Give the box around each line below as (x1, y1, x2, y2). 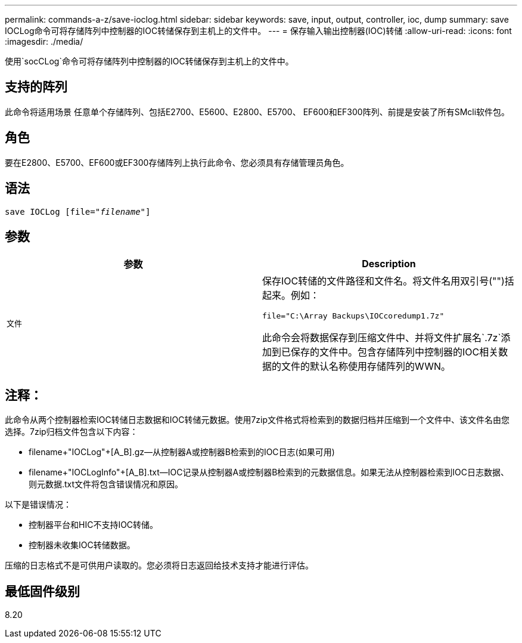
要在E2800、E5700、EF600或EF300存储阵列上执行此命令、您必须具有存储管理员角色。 (5, 157, 349, 168)
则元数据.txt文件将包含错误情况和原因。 (29, 479, 184, 490)
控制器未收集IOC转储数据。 (29, 540, 135, 551)
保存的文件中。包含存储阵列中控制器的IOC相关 (291, 346, 499, 358)
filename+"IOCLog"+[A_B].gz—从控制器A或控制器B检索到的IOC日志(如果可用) (29, 447, 335, 457)
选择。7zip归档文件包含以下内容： (5, 426, 138, 437)
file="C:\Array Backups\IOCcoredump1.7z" (262, 311, 445, 321)
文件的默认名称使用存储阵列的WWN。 (281, 360, 450, 373)
